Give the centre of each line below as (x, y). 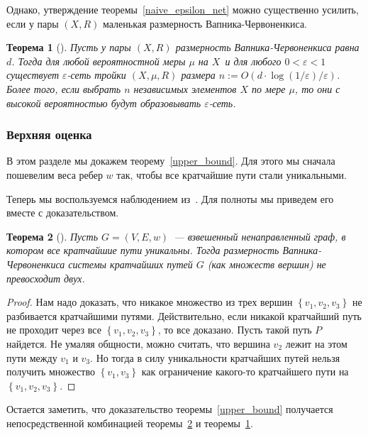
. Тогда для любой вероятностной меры (99, 61)
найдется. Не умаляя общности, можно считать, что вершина (138, 343)
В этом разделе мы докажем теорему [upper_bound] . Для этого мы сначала (171, 161)
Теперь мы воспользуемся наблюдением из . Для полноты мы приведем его (170, 198)
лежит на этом (316, 343)
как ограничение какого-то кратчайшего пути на (245, 371)
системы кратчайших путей (130, 264)
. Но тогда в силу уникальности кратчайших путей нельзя (215, 357)
